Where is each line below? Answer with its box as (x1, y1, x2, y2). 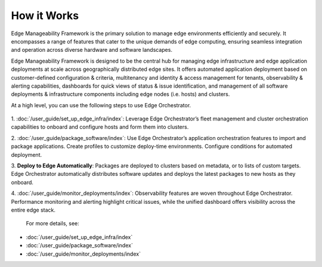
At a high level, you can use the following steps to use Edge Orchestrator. (11, 101, 191, 108)
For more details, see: (26, 220, 80, 227)
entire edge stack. (11, 206, 56, 213)
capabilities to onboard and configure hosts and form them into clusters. (11, 123, 189, 131)
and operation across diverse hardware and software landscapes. (11, 46, 173, 54)
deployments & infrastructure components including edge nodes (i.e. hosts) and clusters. (11, 91, 230, 98)
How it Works (11, 9, 79, 22)
